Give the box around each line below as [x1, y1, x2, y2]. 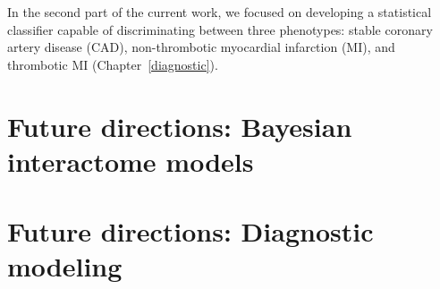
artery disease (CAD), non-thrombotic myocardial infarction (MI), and [7, 38, 395, 56]
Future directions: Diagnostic [7, 213, 374, 250]
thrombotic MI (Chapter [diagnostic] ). [7, 55, 218, 73]
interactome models [7, 142, 254, 179]
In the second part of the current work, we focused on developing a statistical [7, 3, 432, 21]
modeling [7, 248, 123, 285]
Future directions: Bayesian [7, 107, 352, 144]
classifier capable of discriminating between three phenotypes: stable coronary [7, 20, 433, 38]
